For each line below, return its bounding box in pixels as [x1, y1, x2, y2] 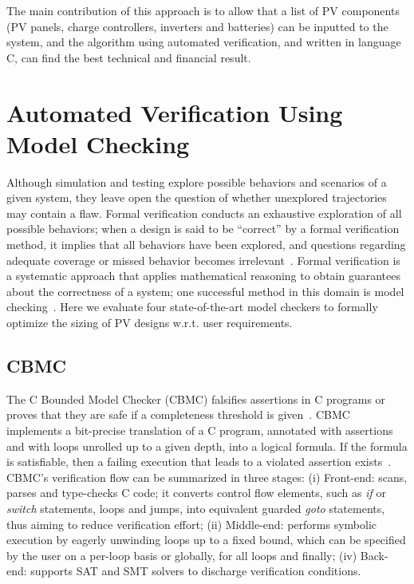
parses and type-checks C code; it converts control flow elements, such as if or [6, 484, 386, 501]
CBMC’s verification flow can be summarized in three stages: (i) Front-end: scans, [6, 468, 408, 485]
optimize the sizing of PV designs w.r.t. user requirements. [6, 314, 293, 331]
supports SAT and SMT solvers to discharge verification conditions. [30, 562, 361, 579]
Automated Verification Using [6, 96, 343, 128]
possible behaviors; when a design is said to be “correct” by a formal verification [6, 220, 400, 237]
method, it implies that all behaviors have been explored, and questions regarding [6, 236, 406, 253]
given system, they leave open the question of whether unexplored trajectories [6, 189, 387, 206]
